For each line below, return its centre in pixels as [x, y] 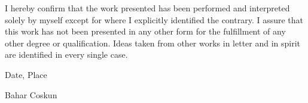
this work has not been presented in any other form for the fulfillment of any [145, 31]
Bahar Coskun [31, 94]
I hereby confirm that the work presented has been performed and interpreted [147, 8]
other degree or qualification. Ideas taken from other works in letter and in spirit [153, 43]
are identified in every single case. [66, 54]
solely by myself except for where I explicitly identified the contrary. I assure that [154, 19]
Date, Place [26, 74]
